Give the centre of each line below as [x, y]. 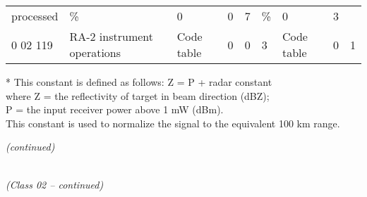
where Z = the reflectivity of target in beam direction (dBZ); [138, 95]
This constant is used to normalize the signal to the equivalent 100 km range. [173, 123]
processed [35, 16]
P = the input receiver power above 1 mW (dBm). [115, 109]
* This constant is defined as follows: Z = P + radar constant [139, 82]
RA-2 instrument [112, 36]
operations [95, 52]
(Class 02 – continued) [55, 184]
